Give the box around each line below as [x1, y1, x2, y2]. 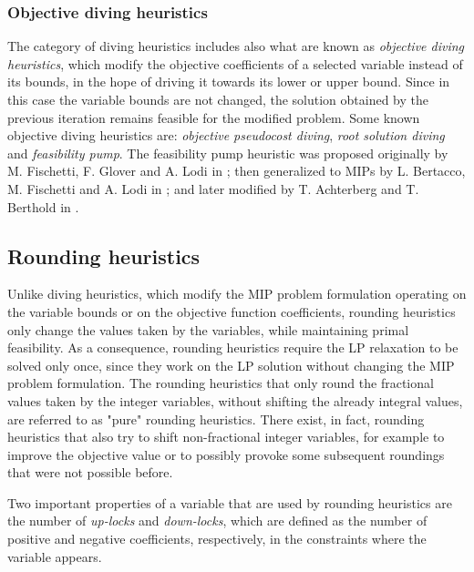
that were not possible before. [7, 463, 173, 482]
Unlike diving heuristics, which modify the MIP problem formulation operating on [7, 284, 467, 303]
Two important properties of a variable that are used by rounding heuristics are [7, 493, 452, 512]
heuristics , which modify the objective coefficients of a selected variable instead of [7, 54, 463, 73]
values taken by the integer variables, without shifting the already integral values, [7, 391, 463, 410]
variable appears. [7, 546, 102, 566]
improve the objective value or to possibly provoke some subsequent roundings [7, 444, 445, 464]
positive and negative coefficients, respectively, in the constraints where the [7, 529, 427, 548]
